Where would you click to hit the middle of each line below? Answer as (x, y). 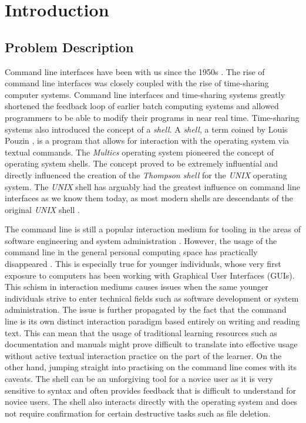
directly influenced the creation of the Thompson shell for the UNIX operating (146, 175)
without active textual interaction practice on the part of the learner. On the (143, 355)
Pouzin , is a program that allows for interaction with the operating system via (147, 141)
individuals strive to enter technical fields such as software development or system (152, 298)
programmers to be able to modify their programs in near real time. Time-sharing (152, 117)
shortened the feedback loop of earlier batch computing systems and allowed (142, 106)
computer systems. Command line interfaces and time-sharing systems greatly (145, 94)
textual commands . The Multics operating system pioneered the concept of (139, 152)
